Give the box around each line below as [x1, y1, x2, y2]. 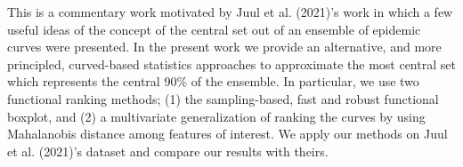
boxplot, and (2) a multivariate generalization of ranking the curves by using [7, 107, 426, 125]
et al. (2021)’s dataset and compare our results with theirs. [7, 141, 329, 160]
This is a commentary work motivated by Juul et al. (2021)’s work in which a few [7, 3, 453, 20]
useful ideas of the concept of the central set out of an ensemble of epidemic [7, 20, 421, 38]
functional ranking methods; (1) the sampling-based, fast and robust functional [7, 89, 439, 107]
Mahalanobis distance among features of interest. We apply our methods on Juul [7, 124, 448, 143]
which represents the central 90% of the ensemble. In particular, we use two [7, 72, 419, 91]
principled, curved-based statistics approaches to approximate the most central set [7, 54, 456, 73]
